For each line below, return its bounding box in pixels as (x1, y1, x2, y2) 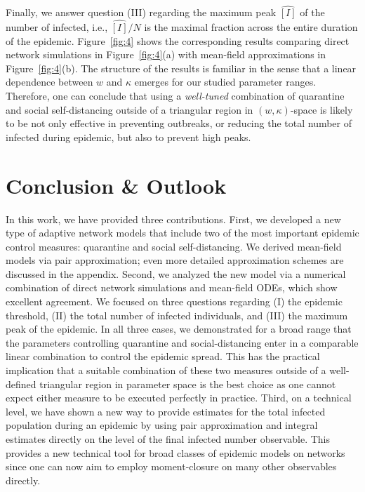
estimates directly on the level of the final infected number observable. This (6, 432, 331, 446)
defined (6, 376, 36, 391)
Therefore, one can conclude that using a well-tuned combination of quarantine (6, 88, 345, 102)
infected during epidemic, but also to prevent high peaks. (6, 129, 251, 144)
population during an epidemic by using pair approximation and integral (6, 418, 318, 432)
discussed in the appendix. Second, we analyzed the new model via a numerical (6, 266, 346, 281)
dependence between (6, 74, 93, 89)
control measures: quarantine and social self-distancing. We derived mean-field (6, 239, 342, 253)
